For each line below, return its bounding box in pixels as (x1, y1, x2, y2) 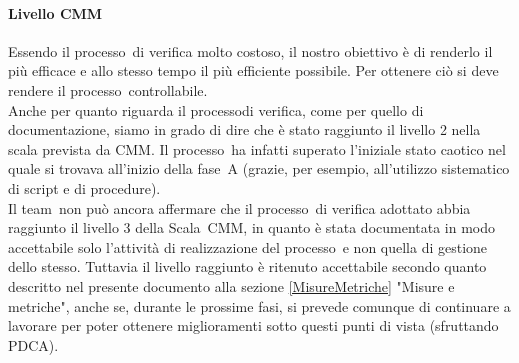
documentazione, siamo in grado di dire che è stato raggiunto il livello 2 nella (8, 119, 481, 140)
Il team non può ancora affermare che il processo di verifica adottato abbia (8, 197, 471, 218)
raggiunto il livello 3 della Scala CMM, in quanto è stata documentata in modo (8, 217, 496, 238)
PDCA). (8, 334, 59, 355)
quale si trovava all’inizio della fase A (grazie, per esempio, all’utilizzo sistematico (8, 158, 510, 179)
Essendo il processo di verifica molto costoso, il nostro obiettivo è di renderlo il (8, 40, 493, 61)
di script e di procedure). (8, 177, 161, 198)
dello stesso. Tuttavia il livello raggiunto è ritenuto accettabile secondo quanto (8, 256, 487, 277)
